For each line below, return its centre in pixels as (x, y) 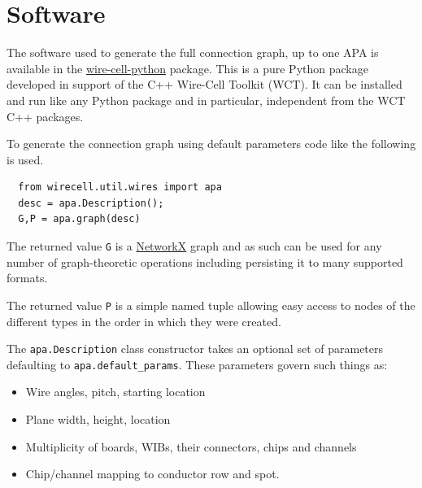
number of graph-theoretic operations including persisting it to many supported (205, 261)
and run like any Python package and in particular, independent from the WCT (206, 100)
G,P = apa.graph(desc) (79, 219)
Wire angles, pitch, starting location (115, 392)
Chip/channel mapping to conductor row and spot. (152, 474)
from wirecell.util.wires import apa (120, 187)
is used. (25, 159)
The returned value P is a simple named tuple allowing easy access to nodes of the (211, 305)
